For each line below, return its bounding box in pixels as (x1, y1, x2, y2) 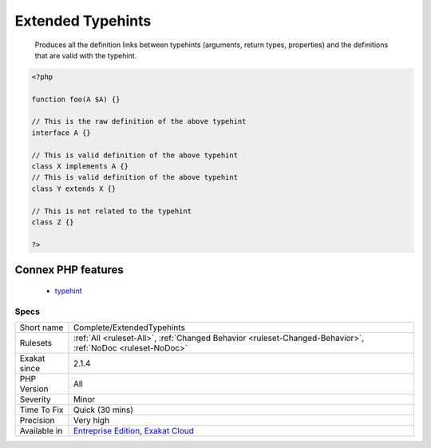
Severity (19, 394, 51, 405)
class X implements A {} (31, 162, 129, 171)
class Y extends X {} (31, 184, 117, 193)
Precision (19, 414, 55, 426)
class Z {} (31, 218, 74, 227)
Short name (19, 322, 64, 333)
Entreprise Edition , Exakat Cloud (73, 425, 195, 436)
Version (19, 383, 49, 394)
